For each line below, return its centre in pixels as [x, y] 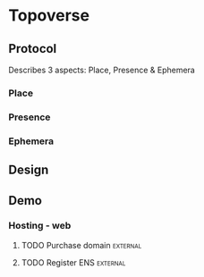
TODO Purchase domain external [81, 245]
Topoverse [49, 16]
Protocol [33, 49]
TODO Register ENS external [73, 262]
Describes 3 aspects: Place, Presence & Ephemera [102, 70]
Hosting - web [40, 226]
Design [29, 170]
